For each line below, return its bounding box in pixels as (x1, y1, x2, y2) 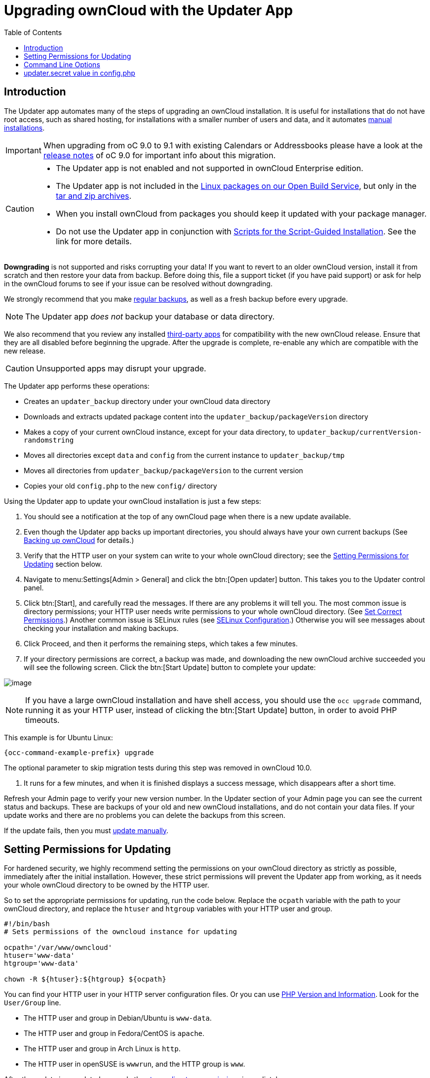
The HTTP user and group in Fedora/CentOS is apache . (24, 1029, 205, 1038)
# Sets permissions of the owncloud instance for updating (4, 928, 237, 936)
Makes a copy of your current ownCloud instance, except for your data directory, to (24, 427, 295, 436)
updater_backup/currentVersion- (297, 428, 422, 436)
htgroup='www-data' (4, 959, 79, 968)
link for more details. (56, 236, 132, 246)
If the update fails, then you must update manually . (4, 826, 169, 835)
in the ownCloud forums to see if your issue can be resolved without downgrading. (4, 279, 273, 288)
